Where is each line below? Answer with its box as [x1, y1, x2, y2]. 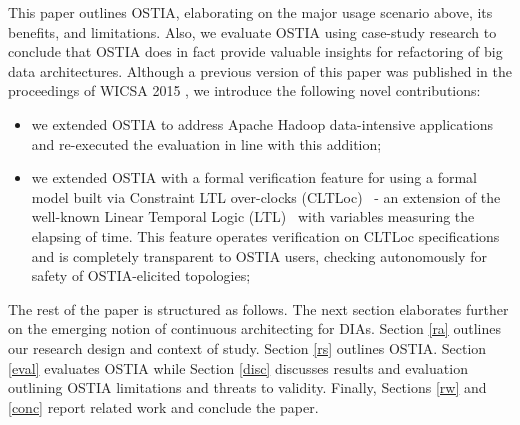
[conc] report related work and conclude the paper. [8, 396, 319, 417]
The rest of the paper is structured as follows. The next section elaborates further [8, 298, 509, 319]
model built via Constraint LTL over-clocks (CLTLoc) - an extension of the [31, 186, 501, 207]
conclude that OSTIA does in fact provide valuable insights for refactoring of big [8, 41, 503, 62]
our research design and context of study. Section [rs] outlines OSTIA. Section [8, 337, 487, 358]
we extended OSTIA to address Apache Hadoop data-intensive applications [31, 113, 493, 134]
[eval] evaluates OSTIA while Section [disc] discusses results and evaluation [8, 357, 468, 378]
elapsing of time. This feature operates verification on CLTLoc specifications [31, 225, 500, 246]
